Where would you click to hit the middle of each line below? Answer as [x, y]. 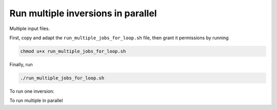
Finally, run [21, 64]
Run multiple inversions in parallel [83, 13]
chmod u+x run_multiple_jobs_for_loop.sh [73, 51]
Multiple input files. [30, 29]
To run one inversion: [32, 91]
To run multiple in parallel [36, 101]
